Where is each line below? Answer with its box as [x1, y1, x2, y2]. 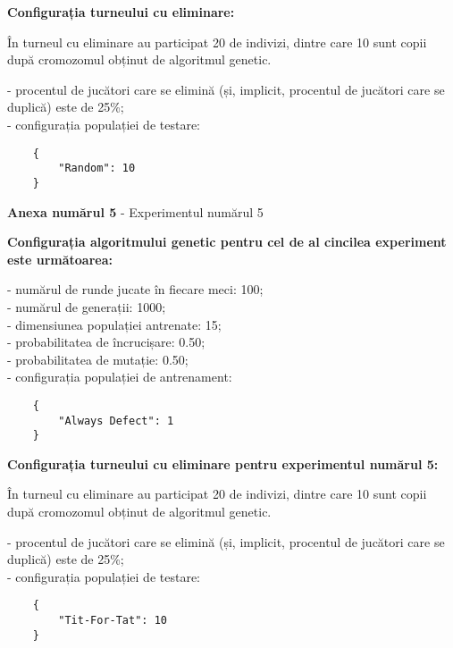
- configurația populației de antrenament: [7, 367, 232, 386]
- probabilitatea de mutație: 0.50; [7, 349, 189, 368]
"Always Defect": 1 [58, 414, 174, 427]
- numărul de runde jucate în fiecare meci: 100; [7, 280, 264, 299]
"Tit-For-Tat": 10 [58, 614, 167, 627]
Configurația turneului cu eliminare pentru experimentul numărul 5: [7, 454, 439, 473]
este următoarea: [7, 249, 113, 268]
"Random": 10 [58, 162, 136, 175]
